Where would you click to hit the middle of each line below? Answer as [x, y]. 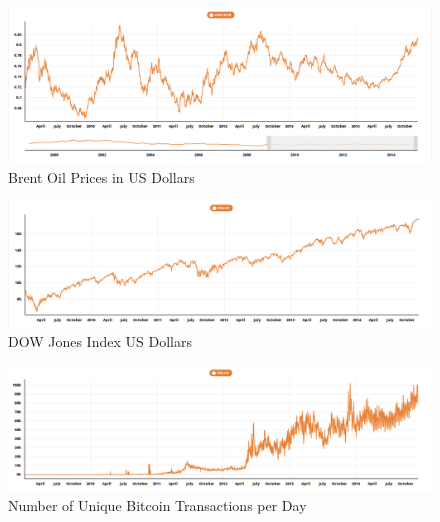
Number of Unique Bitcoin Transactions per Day [157, 504]
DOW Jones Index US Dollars [100, 340]
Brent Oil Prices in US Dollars [101, 176]
